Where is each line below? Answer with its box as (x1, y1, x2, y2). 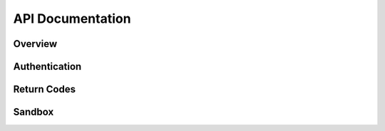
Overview (13, 38, 58, 50)
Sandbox (13, 106, 54, 118)
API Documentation (13, 11, 131, 26)
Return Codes (13, 83, 76, 95)
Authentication (13, 61, 82, 73)
